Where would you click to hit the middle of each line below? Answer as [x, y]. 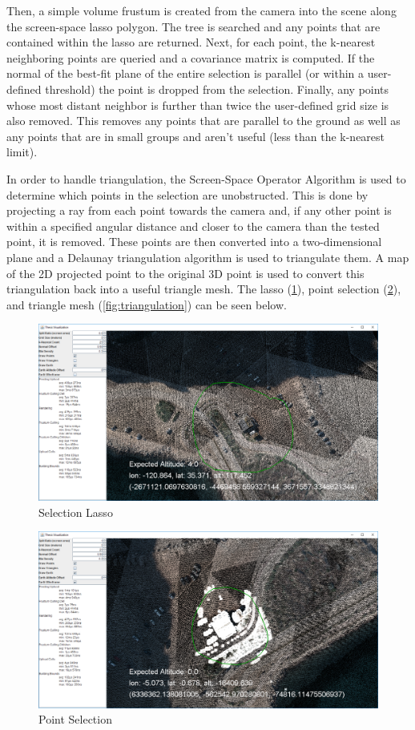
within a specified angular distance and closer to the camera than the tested [193, 226]
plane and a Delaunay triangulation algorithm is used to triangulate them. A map [208, 257]
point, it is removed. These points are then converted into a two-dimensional [194, 242]
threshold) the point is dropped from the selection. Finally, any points [217, 89]
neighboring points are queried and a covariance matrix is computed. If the [191, 57]
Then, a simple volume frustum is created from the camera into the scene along [201, 10]
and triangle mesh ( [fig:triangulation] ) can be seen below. [147, 304]
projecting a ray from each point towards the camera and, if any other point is [199, 210]
